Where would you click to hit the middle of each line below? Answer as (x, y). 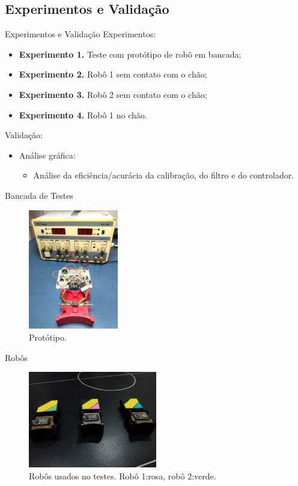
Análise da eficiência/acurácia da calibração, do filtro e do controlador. (164, 175)
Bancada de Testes (39, 195)
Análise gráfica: (47, 155)
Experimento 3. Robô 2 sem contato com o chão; (113, 94)
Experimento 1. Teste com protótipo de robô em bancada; (130, 54)
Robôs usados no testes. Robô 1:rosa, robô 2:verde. (123, 475)
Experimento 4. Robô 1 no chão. (83, 114)
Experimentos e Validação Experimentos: (81, 34)
